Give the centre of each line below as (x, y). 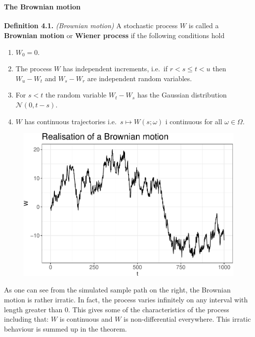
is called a (204, 25)
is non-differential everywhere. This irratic (187, 319)
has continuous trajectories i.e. (70, 121)
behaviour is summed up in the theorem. (65, 328)
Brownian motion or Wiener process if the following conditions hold (114, 35)
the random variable (76, 95)
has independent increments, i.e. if (115, 69)
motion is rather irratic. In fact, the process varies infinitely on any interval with (126, 299)
